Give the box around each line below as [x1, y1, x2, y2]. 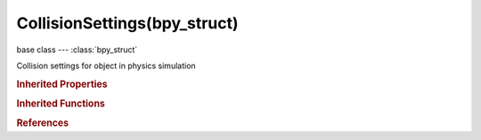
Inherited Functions [16, 97, 106, 110]
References [16, 117, 69, 129]
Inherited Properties [16, 78, 109, 90]
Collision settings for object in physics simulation [16, 60, 196, 71]
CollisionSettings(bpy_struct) [16, 13, 240, 33]
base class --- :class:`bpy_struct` [16, 44, 138, 55]
